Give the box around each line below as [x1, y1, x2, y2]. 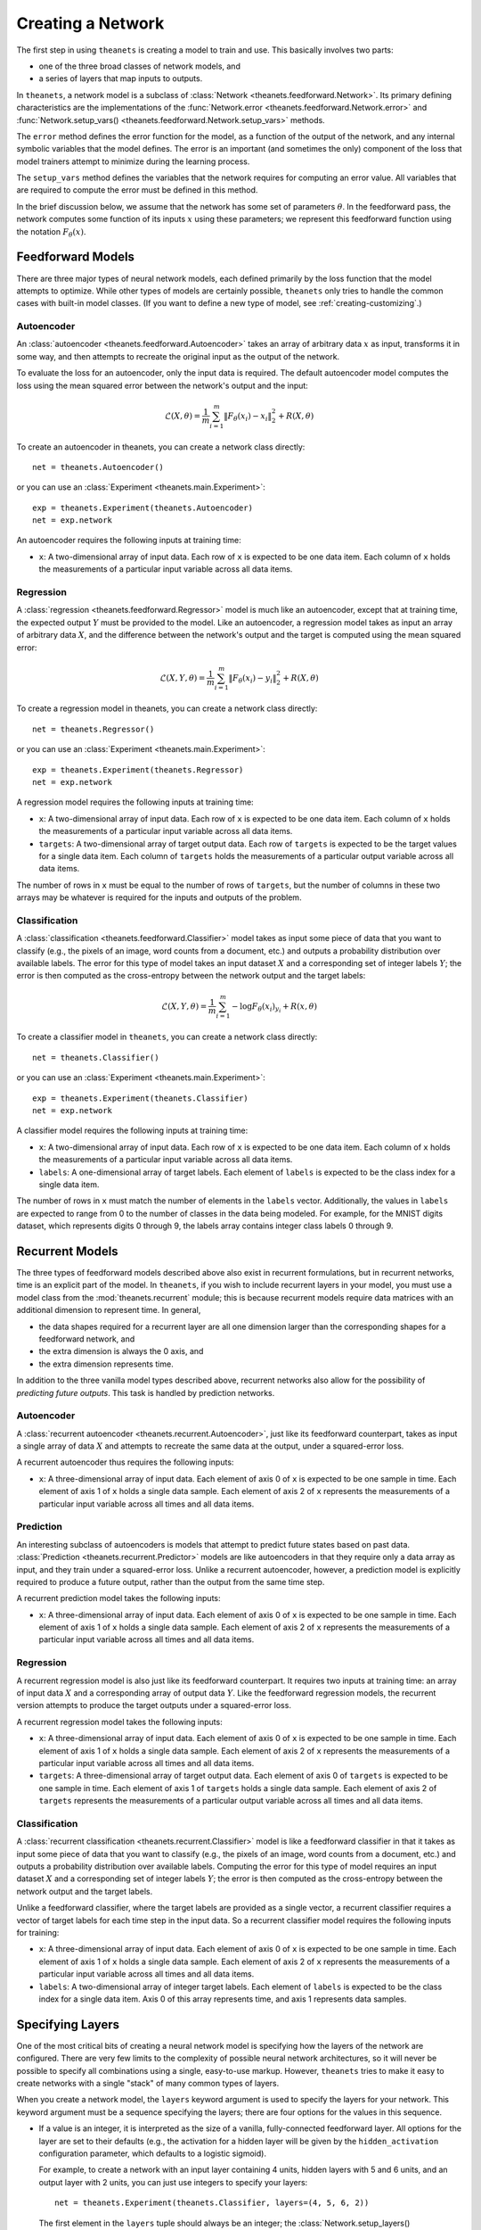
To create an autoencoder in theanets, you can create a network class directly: [16, 442, 306, 452]
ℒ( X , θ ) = [165, 410, 200, 421]
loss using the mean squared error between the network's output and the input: [16, 380, 309, 391]
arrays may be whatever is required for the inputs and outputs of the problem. [16, 892, 302, 903]
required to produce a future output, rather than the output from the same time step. [16, 1576, 325, 1587]
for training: [16, 1928, 60, 1937]
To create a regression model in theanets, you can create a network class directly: [16, 703, 318, 714]
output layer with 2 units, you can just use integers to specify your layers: [38, 2176, 308, 2187]
